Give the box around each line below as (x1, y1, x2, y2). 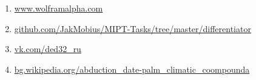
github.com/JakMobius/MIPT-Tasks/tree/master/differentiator (14, 22, 251, 35)
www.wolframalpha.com (14, 2, 103, 14)
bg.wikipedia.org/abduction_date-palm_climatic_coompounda (14, 62, 250, 75)
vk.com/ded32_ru (14, 42, 81, 55)
